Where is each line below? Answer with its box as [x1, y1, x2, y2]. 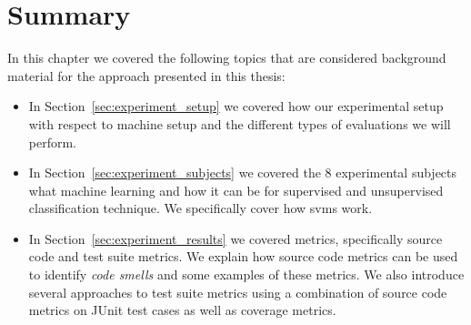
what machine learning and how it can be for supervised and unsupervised [28, 180, 444, 199]
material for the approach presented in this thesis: [7, 66, 286, 85]
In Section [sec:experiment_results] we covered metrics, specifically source [28, 229, 443, 248]
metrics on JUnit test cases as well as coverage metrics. [28, 300, 336, 320]
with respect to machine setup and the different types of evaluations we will [28, 114, 451, 133]
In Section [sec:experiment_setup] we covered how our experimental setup [28, 96, 444, 116]
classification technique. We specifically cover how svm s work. [28, 198, 373, 218]
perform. [28, 132, 77, 151]
